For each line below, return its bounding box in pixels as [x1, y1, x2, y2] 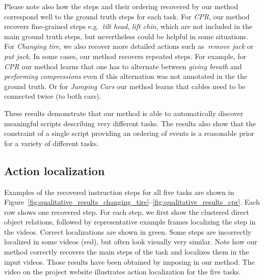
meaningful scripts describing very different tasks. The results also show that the [4, 118, 256, 128]
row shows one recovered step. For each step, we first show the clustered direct [4, 206, 249, 217]
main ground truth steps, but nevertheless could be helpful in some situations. [4, 31, 249, 41]
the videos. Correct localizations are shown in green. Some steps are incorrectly [4, 226, 252, 237]
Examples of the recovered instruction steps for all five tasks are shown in [4, 186, 234, 197]
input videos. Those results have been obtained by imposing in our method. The [4, 256, 255, 267]
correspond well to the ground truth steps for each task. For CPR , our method [4, 11, 250, 21]
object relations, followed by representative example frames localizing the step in [4, 216, 256, 227]
